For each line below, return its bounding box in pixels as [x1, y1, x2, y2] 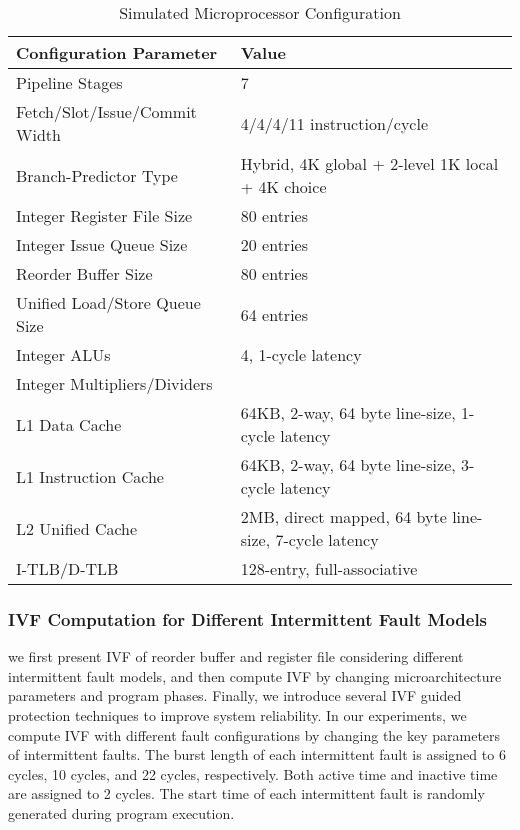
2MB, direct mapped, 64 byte [240, 505, 447, 528]
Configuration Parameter [16, 41, 218, 64]
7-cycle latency [275, 528, 379, 551]
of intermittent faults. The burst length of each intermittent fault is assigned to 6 [8, 744, 506, 765]
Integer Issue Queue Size [16, 233, 188, 256]
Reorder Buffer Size [16, 262, 153, 285]
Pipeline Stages [16, 71, 123, 94]
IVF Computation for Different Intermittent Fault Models [8, 606, 488, 631]
